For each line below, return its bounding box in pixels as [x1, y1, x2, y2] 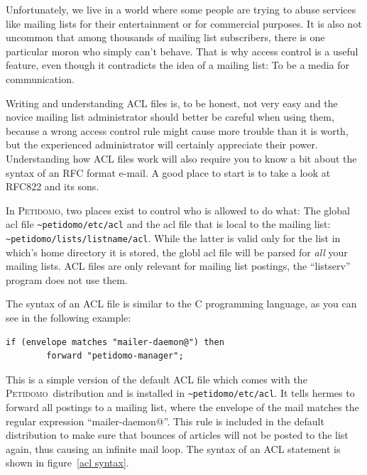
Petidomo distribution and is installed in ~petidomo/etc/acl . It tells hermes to [6, 386, 355, 400]
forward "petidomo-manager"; [46, 351, 184, 361]
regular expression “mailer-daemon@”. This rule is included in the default [6, 413, 324, 428]
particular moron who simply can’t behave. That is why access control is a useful [6, 43, 358, 58]
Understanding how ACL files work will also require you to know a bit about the [6, 151, 357, 165]
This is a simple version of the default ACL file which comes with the [6, 371, 307, 386]
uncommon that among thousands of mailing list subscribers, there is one [6, 30, 325, 45]
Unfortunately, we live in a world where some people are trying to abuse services [6, 2, 356, 16]
